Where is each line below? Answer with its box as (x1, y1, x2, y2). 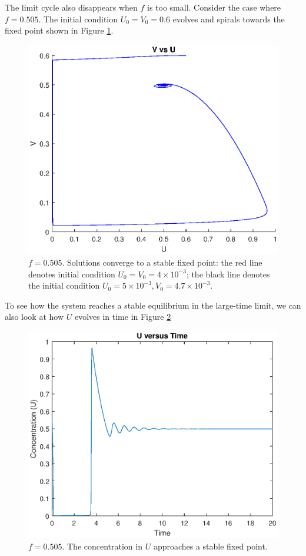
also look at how (5, 310, 64, 323)
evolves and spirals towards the (172, 12, 285, 25)
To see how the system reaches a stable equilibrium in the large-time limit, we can (5, 299, 301, 311)
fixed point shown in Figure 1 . (5, 24, 114, 37)
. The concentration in (62, 540, 142, 552)
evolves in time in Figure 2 (74, 310, 171, 323)
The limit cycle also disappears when (5, 1, 138, 13)
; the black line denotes (186, 267, 270, 280)
